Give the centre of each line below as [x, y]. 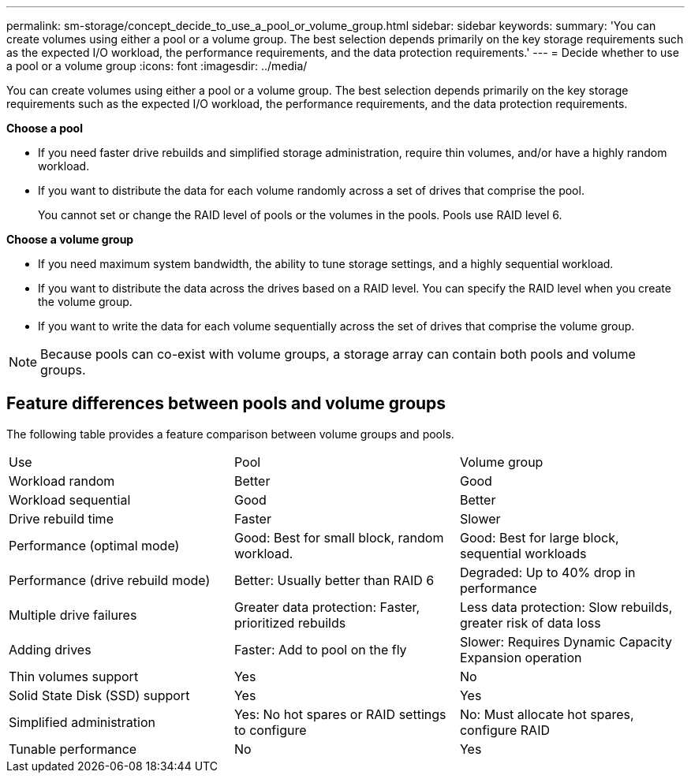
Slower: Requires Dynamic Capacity [566, 641]
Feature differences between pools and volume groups [226, 404]
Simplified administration [82, 722]
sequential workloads [523, 553]
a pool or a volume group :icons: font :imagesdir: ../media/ [157, 66]
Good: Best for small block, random [339, 537]
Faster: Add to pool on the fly [320, 649]
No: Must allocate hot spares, [547, 714]
